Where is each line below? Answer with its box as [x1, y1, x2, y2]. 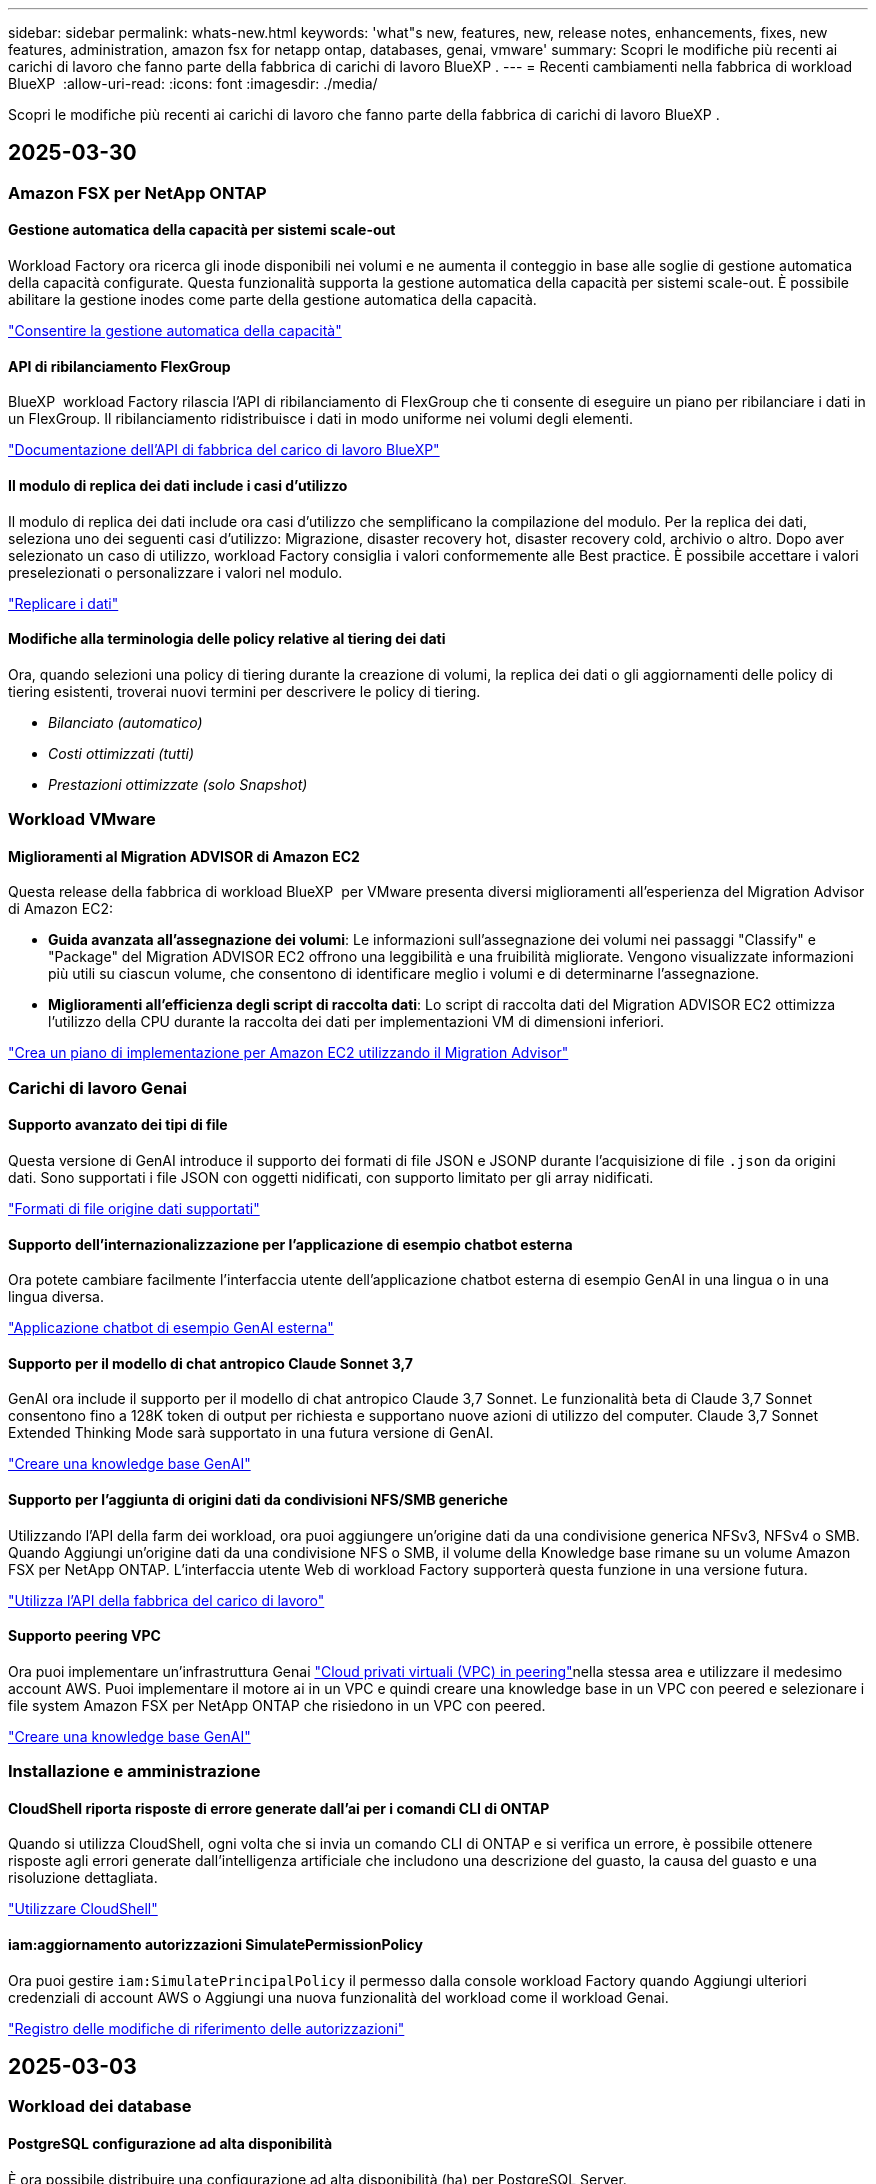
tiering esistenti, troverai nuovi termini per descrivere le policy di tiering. [8, 682, 481, 700]
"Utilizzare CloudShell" [8, 1900, 158, 1918]
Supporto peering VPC [8, 1627, 161, 1645]
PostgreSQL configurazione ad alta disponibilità [8, 2135, 333, 2153]
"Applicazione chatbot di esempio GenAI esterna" [8, 1319, 334, 1337]
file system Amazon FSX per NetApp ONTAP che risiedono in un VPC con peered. [8, 1696, 546, 1714]
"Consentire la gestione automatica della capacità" [8, 322, 342, 340]
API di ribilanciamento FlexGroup [8, 357, 231, 375]
